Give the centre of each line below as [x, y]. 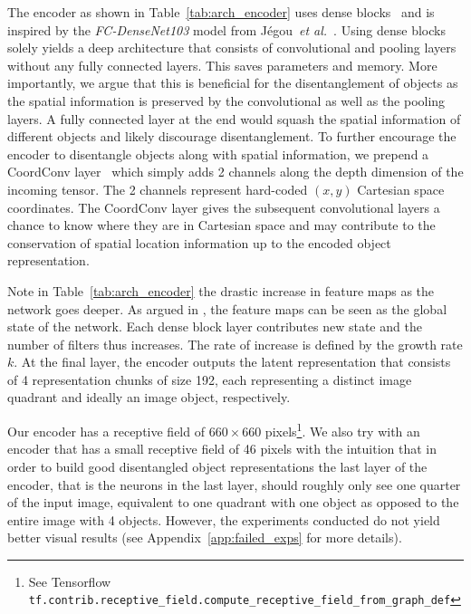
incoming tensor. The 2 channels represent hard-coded [158, 189]
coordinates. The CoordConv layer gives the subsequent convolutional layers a [224, 207]
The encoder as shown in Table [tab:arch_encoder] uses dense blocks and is [221, 12]
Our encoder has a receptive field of [106, 431]
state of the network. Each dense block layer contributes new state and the [215, 326]
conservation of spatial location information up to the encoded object [199, 242]
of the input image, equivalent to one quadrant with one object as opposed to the [233, 502]
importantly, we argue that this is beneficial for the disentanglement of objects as [233, 83]
